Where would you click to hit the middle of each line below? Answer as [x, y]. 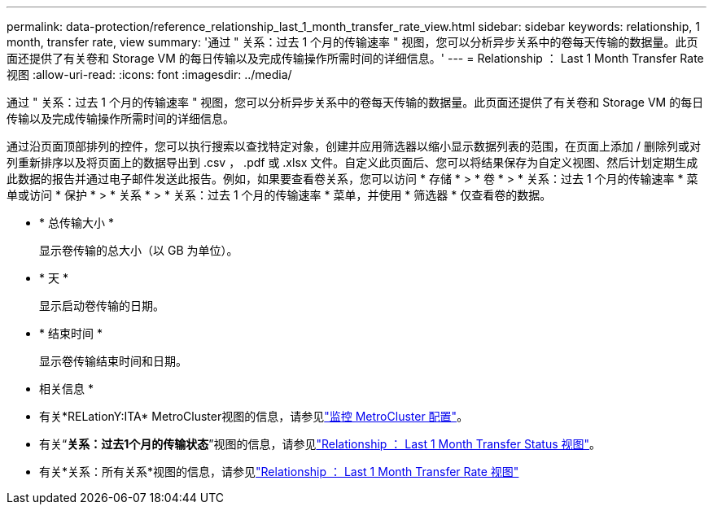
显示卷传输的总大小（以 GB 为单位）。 [139, 250]
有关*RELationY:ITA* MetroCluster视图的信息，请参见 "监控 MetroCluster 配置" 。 [254, 416]
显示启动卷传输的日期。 [102, 306]
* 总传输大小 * [77, 223]
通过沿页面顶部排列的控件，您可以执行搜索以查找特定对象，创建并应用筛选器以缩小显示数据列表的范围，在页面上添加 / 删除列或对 [354, 146]
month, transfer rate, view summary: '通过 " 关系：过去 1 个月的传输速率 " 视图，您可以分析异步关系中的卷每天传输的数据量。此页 [352, 42]
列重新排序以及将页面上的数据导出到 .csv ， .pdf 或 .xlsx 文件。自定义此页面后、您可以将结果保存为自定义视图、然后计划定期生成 [352, 162]
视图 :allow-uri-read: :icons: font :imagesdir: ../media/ [149, 74]
